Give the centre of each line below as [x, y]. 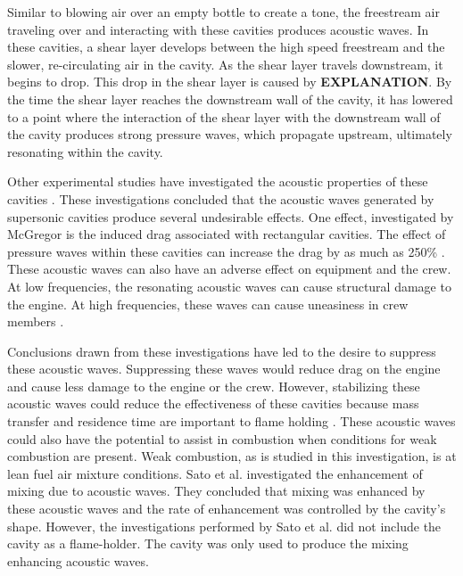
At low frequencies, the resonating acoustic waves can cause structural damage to [229, 286]
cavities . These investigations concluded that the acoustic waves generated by [221, 198]
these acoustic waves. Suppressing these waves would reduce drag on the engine [224, 369]
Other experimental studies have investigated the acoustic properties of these [218, 181]
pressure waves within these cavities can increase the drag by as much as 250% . [226, 251]
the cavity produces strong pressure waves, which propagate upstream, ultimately [230, 134]
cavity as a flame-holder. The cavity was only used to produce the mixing [208, 543]
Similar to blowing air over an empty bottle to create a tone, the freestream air [223, 12]
